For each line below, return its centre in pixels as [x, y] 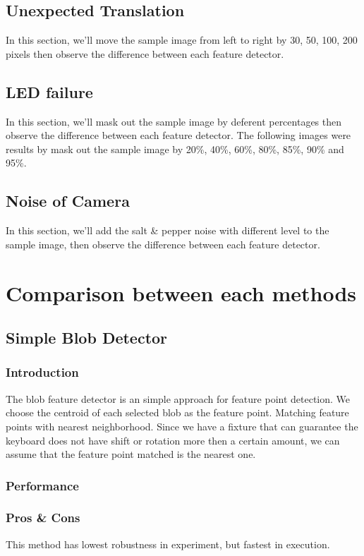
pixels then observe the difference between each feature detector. [145, 53]
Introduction [42, 372]
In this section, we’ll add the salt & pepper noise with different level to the [168, 230]
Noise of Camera [68, 201]
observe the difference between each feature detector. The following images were [178, 135]
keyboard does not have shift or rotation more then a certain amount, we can [173, 440]
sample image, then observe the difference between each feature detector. [163, 244]
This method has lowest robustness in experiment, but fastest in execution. [168, 544]
